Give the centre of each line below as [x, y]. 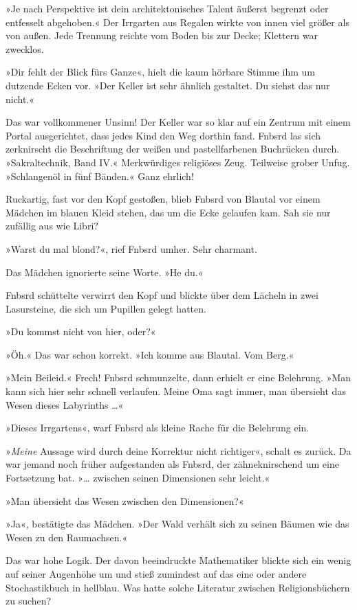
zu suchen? [29, 601]
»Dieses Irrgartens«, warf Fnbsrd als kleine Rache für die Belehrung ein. [158, 428]
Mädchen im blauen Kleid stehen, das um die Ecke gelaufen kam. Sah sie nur [168, 212]
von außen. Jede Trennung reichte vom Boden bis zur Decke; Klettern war [162, 35]
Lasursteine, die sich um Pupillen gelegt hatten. [106, 308]
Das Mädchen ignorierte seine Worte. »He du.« [105, 272]
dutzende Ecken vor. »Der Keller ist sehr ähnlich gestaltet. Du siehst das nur [168, 85]
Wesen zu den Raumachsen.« [67, 537]
